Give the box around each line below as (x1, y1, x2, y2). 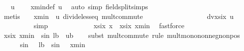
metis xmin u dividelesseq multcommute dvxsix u (3, 11, 234, 21)
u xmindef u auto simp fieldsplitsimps (10, 1, 148, 11)
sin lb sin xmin (20, 39, 85, 50)
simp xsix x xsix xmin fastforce (33, 20, 185, 31)
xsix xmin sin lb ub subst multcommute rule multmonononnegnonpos (3, 30, 240, 40)
